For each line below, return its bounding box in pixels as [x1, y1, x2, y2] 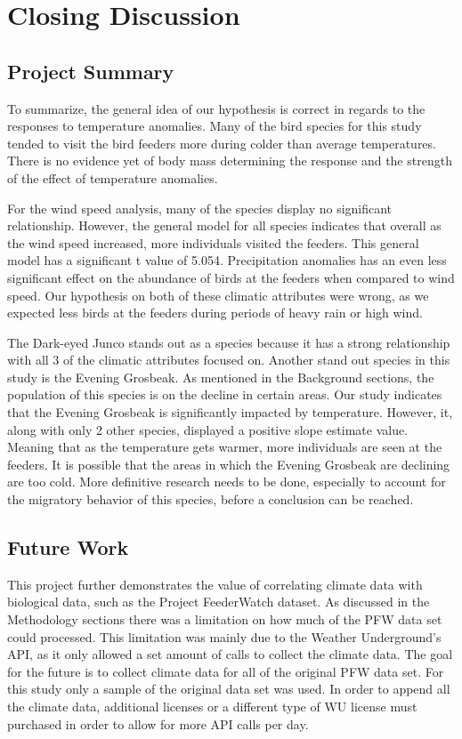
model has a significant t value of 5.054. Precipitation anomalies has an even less [7, 251, 447, 269]
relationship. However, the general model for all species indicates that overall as [7, 216, 442, 235]
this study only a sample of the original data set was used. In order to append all [7, 679, 450, 698]
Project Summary [7, 57, 174, 84]
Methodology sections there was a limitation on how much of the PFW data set [7, 610, 442, 629]
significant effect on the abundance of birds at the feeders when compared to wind [7, 268, 455, 286]
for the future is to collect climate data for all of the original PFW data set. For [7, 662, 444, 680]
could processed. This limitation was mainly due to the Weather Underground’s [7, 627, 442, 646]
